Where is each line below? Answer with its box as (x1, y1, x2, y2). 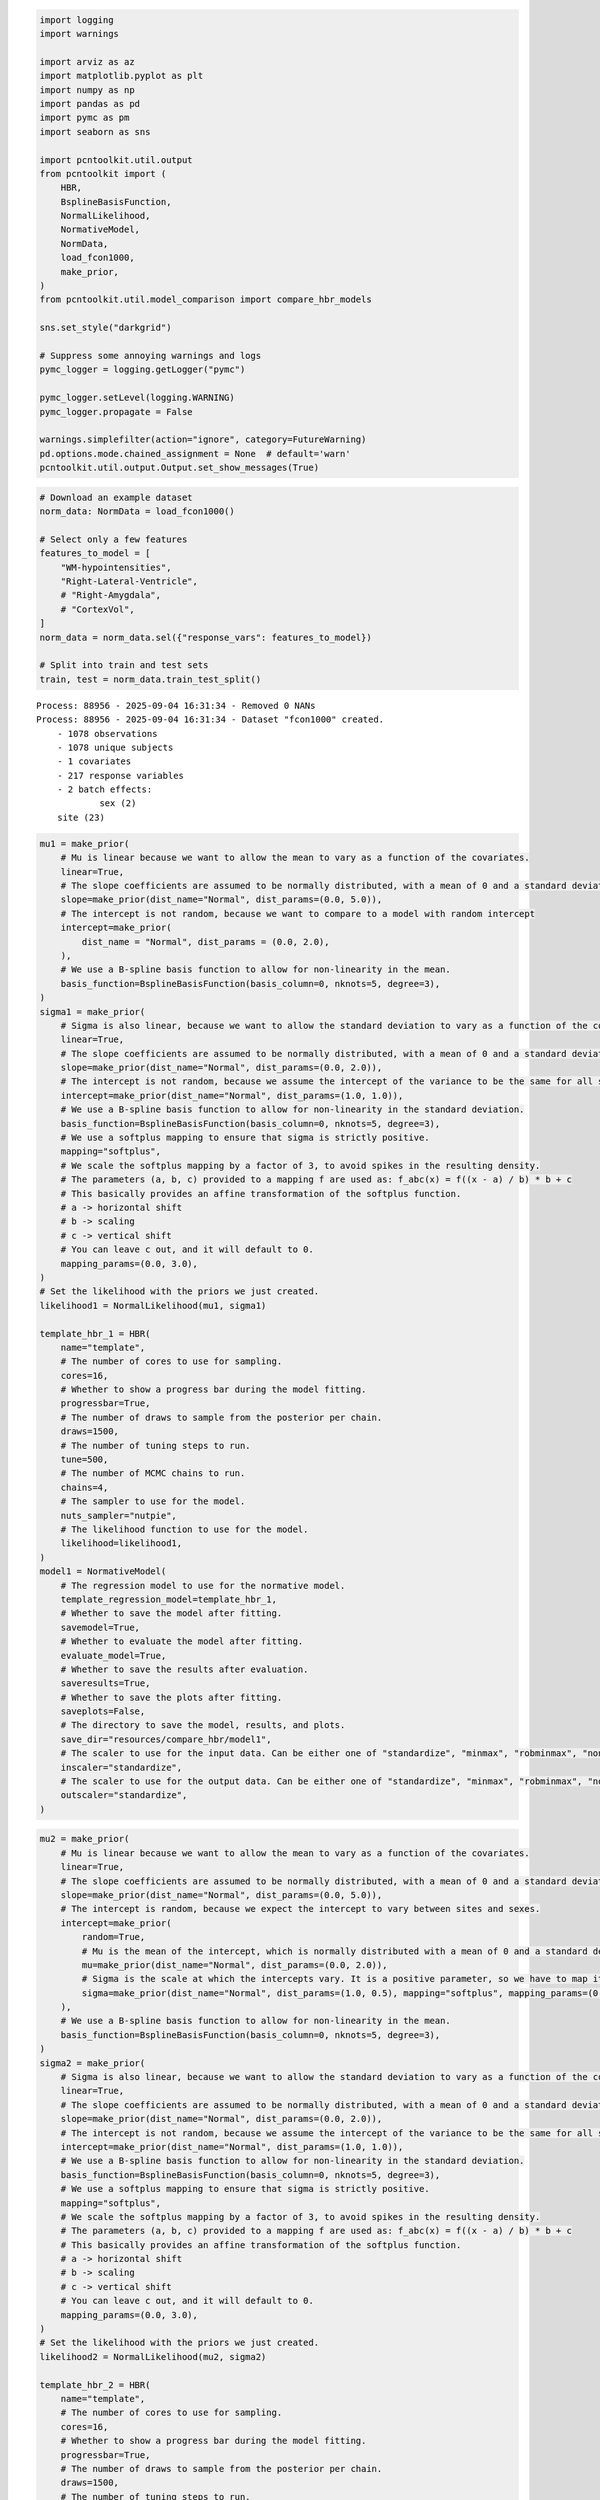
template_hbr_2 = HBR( (39, 2379, 151, 2390)
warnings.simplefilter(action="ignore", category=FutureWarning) (39, 434, 367, 445)
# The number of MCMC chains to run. (60, 1468, 246, 1479)
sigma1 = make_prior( (39, 1006, 146, 1017)
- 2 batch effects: (56, 784, 153, 795)
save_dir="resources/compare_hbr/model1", (60, 1733, 272, 1745)
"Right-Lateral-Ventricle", (60, 576, 199, 587)
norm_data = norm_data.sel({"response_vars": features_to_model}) (39, 631, 372, 643)
